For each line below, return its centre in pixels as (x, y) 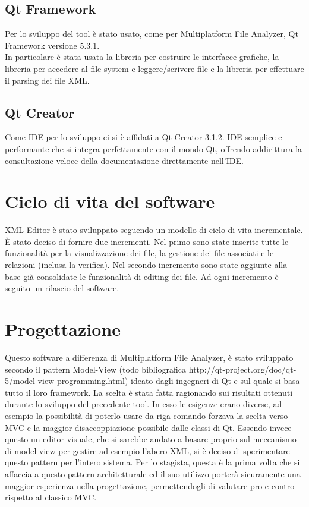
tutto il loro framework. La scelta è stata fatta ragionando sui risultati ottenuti (149, 392)
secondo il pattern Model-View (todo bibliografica (96, 369)
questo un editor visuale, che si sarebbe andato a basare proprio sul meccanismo (151, 439)
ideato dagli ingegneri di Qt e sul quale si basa (215, 381)
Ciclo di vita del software (110, 201)
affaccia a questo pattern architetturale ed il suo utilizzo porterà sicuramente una (153, 473)
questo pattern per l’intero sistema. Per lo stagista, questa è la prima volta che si (152, 462)
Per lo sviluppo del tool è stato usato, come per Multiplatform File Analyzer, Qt (152, 34)
